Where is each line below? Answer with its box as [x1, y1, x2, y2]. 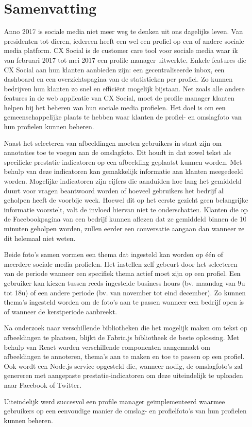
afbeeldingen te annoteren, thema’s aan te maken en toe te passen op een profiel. [4, 351, 245, 361]
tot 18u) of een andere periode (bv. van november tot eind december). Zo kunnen [4, 287, 246, 297]
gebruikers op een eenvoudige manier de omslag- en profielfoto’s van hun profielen [4, 406, 247, 416]
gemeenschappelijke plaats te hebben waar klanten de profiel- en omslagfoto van [4, 112, 242, 122]
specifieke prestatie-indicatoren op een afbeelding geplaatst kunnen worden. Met [4, 156, 242, 167]
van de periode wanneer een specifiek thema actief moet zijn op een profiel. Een [4, 268, 241, 278]
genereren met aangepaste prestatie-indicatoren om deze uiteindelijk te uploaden [4, 370, 243, 380]
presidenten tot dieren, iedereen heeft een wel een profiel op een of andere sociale [4, 35, 244, 46]
